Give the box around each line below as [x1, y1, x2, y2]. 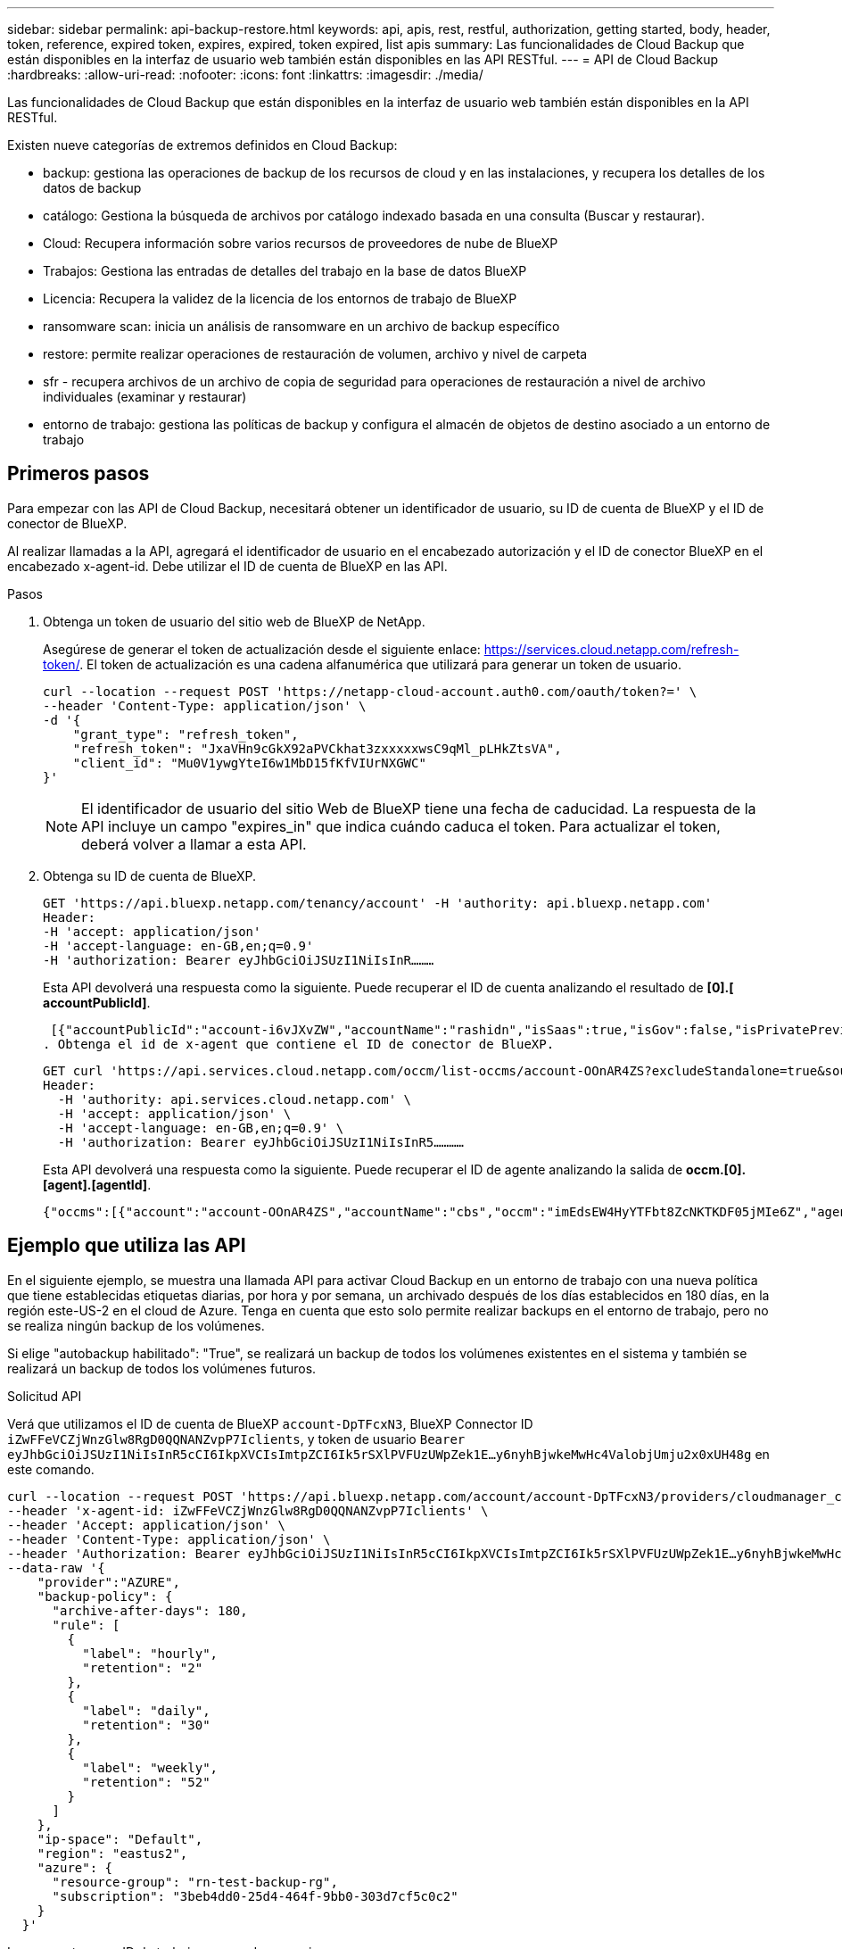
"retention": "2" [82, 1660, 203, 1675]
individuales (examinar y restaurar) [43, 389, 247, 404]
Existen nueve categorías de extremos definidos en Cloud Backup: [7, 137, 398, 153]
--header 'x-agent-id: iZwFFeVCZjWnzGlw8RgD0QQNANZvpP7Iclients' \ [7, 1503, 489, 1518]
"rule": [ [52, 1617, 120, 1632]
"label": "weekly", [82, 1760, 219, 1775]
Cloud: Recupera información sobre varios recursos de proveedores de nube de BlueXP [43, 236, 558, 251]
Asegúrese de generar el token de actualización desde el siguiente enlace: [43, 641, 481, 657]
